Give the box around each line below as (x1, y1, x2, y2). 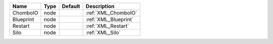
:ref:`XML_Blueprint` (85, 16, 134, 22)
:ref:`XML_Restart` (85, 22, 129, 29)
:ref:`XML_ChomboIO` (85, 9, 138, 16)
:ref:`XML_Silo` (85, 29, 121, 36)
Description (85, 3, 115, 9)
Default (62, 3, 80, 9)
